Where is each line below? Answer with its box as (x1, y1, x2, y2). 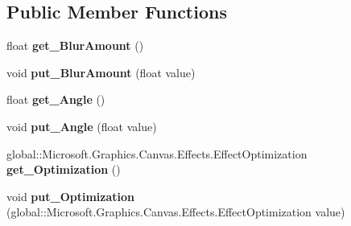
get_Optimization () (6, 161, 121, 178)
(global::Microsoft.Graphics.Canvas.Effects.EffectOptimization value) (6, 203, 345, 220)
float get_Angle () (6, 91, 105, 108)
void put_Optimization (6, 187, 135, 204)
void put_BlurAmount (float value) (6, 64, 196, 80)
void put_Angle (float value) (6, 117, 157, 134)
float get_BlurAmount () (6, 37, 144, 54)
